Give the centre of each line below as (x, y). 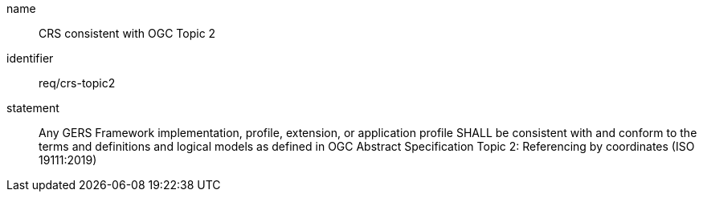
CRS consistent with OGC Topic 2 (127, 33)
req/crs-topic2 (77, 83)
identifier (30, 58)
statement (33, 108)
